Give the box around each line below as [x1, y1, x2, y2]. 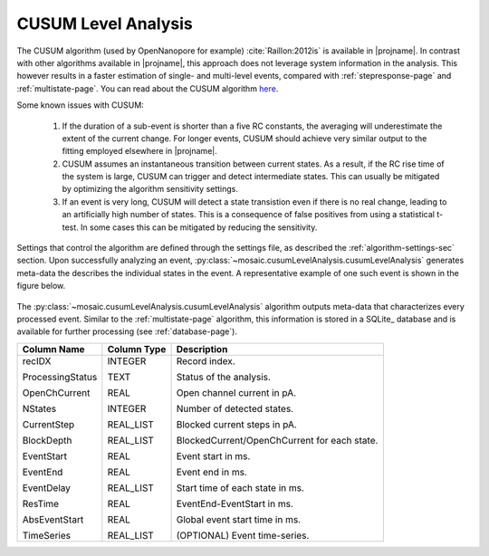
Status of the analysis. [176, 370, 272, 383]
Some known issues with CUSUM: [16, 100, 144, 110]
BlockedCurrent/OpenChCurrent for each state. [176, 434, 379, 446]
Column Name [22, 342, 85, 355]
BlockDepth [22, 434, 72, 446]
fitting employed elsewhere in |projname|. [62, 146, 217, 157]
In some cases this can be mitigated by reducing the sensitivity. [80, 222, 318, 233]
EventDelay [22, 481, 72, 494]
